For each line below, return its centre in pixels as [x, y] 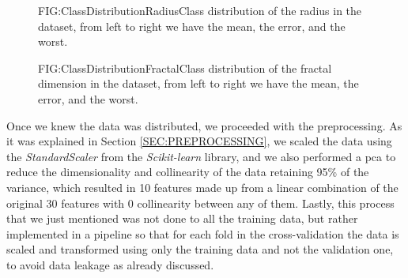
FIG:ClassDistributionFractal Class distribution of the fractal [185, 68]
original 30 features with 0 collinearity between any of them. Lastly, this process [200, 203]
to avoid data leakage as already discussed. [110, 264]
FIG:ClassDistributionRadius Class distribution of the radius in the [200, 10]
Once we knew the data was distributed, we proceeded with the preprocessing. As [204, 125]
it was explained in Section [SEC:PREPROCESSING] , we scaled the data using [199, 141]
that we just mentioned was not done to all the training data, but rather [182, 218]
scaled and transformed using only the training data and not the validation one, [200, 249]
